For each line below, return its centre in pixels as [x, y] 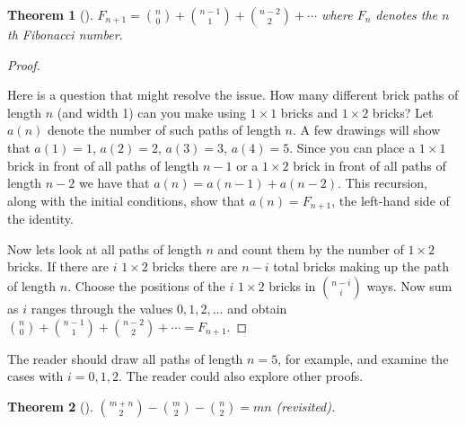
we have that [114, 183]
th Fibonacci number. [65, 34]
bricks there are [195, 266]
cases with [35, 376]
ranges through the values [102, 308]
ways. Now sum [409, 285]
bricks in [292, 285]
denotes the [407, 14]
